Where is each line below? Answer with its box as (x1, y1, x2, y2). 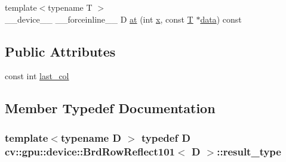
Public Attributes (5, 42, 116, 60)
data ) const (200, 13, 242, 25)
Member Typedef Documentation (5, 99, 216, 117)
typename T (48, 1, 93, 13)
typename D (60, 130, 121, 145)
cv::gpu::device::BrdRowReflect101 (5, 144, 176, 158)
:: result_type (217, 144, 281, 158)
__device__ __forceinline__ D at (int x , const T (5, 13, 193, 25)
